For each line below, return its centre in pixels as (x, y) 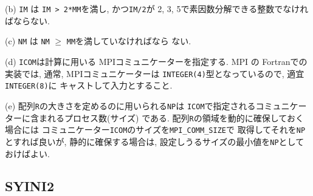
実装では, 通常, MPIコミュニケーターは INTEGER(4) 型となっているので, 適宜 (155, 73)
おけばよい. (27, 153)
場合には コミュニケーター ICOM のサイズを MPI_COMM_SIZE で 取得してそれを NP (155, 130)
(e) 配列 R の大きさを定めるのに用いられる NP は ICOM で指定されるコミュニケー (156, 105)
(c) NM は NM (27, 41)
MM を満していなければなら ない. (129, 41)
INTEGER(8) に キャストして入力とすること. (89, 85)
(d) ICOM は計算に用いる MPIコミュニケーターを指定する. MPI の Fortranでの (156, 61)
